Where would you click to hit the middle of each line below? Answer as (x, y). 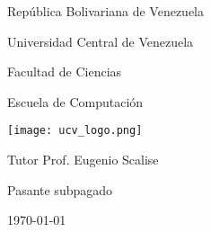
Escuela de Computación (75, 101)
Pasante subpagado (60, 189)
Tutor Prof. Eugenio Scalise (83, 160)
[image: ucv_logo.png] (75, 131)
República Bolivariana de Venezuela (105, 11)
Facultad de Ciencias (65, 71)
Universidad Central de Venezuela (101, 41)
